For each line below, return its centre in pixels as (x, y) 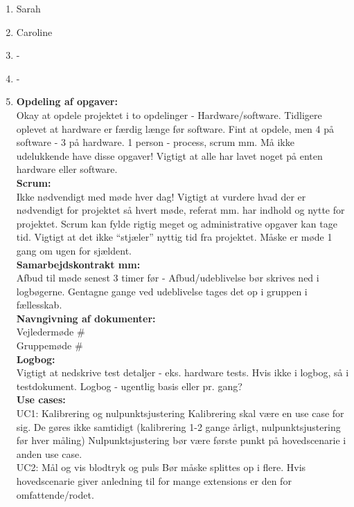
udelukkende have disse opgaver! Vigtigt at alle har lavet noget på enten (169, 155)
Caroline (34, 31)
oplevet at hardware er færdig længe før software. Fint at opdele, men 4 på (175, 128)
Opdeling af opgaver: (67, 101)
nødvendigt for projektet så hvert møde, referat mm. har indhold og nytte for (180, 210)
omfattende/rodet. (55, 494)
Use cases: (41, 399)
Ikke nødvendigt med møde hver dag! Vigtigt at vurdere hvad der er (161, 196)
